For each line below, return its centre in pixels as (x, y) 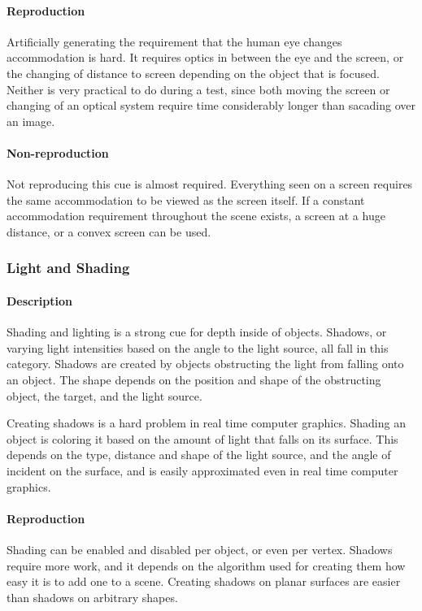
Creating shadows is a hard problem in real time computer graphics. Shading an (206, 423)
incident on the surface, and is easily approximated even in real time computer (202, 470)
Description (40, 300)
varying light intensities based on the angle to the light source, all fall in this (198, 347)
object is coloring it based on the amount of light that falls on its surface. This (202, 438)
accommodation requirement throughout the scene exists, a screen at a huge (196, 216)
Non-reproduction (58, 152)
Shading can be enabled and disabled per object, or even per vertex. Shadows (200, 549)
